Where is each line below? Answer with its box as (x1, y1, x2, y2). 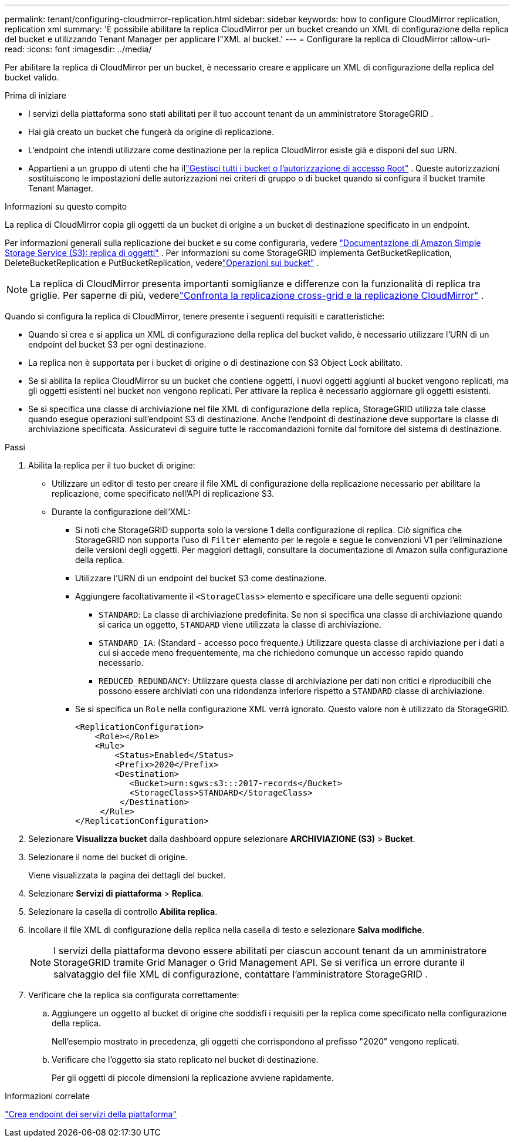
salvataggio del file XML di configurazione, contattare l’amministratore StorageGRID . (53, 968, 428, 980)
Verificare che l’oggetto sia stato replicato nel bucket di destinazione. (52, 1055, 319, 1064)
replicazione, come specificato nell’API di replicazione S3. (52, 489, 275, 498)
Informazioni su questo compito (5, 201, 127, 211)
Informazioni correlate (5, 1091, 90, 1101)
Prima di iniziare (5, 90, 66, 100)
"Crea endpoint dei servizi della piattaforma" (5, 1109, 177, 1119)
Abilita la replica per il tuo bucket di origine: (28, 460, 195, 470)
